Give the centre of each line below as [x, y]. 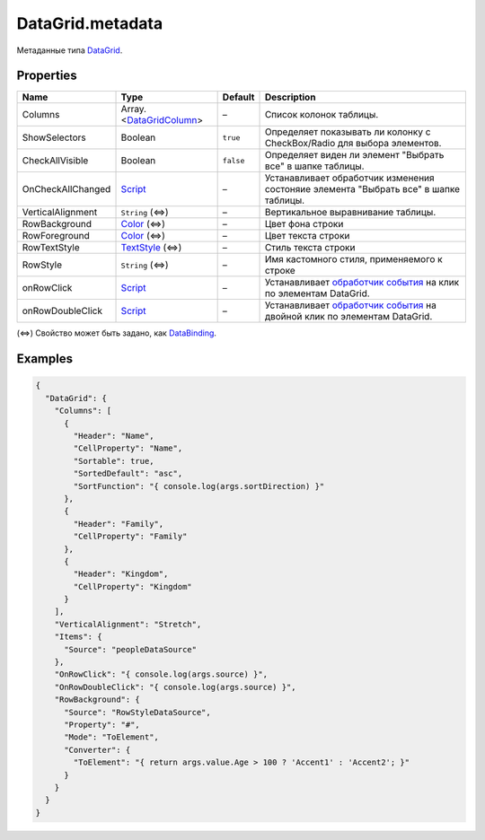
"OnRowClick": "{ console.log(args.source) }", [161, 674]
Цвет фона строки [304, 224]
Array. [134, 109]
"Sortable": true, [114, 461]
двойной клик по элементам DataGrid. [348, 317]
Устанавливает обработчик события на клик [362, 283]
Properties [47, 76]
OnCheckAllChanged [66, 189]
